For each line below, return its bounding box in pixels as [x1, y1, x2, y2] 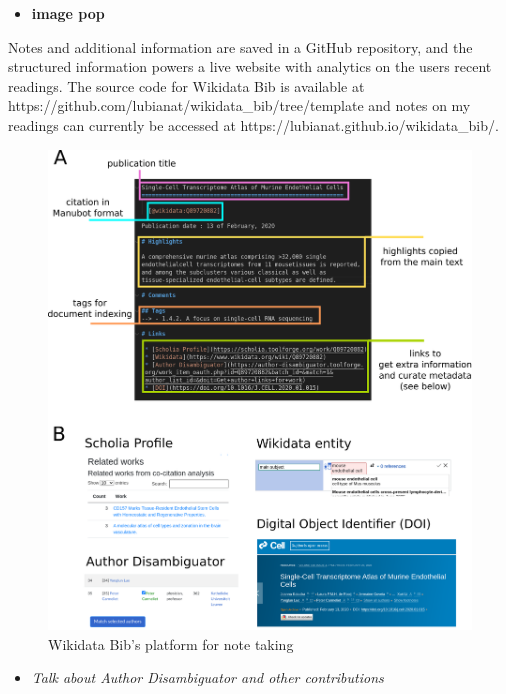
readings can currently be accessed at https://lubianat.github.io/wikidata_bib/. [8, 114, 499, 135]
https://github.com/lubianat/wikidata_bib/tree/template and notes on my [8, 95, 471, 116]
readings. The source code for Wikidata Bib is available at [8, 75, 365, 96]
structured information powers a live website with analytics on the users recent [8, 56, 492, 77]
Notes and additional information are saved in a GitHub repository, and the [8, 36, 473, 57]
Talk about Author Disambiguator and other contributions [31, 667, 384, 688]
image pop [31, 3, 105, 23]
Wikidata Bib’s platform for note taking [48, 633, 294, 654]
